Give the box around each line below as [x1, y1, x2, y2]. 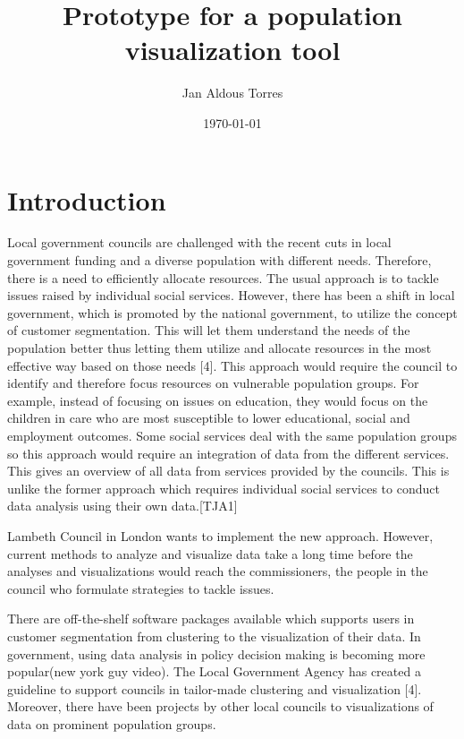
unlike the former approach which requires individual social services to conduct [7, 478, 440, 497]
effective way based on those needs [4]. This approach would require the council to [7, 356, 458, 374]
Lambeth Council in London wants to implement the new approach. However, [7, 526, 434, 545]
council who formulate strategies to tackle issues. [7, 579, 274, 597]
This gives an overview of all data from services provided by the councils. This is [7, 461, 450, 480]
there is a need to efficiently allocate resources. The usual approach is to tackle [7, 268, 439, 287]
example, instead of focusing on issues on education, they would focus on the [7, 391, 428, 409]
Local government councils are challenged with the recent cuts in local [7, 233, 392, 252]
